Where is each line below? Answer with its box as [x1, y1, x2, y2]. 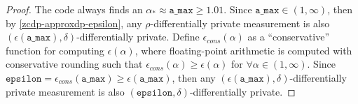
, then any [172, 70, 216, 84]
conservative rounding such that [6, 57, 143, 71]
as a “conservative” [247, 29, 330, 44]
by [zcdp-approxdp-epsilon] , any [6, 15, 142, 30]
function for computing [6, 43, 104, 57]
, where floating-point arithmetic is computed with [135, 43, 352, 57]
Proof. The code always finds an [6, 2, 143, 16]
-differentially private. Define [76, 29, 200, 44]
